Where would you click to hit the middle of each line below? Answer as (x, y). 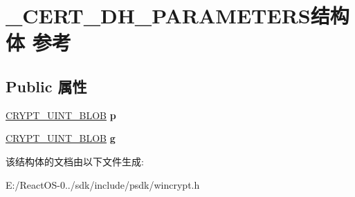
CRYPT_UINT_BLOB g (61, 138)
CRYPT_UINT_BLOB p (61, 115)
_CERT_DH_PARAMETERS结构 (177, 15)
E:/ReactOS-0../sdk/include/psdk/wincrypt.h (103, 184)
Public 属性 (46, 86)
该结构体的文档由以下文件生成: (75, 161)
